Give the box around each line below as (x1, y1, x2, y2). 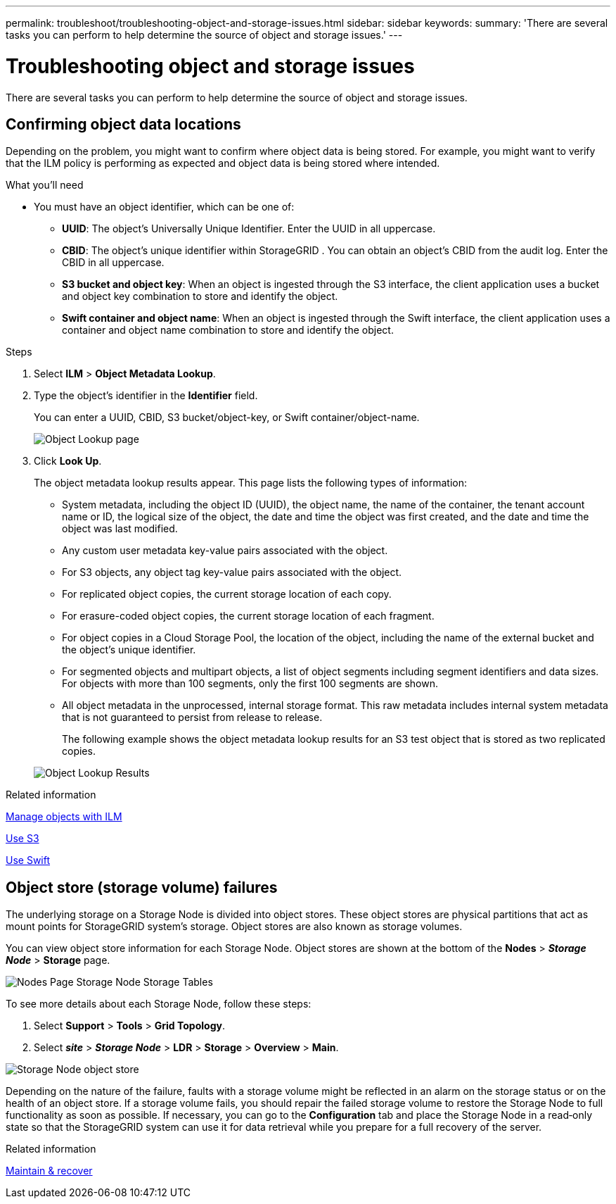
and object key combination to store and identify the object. (62, 290, 338, 303)
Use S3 (6, 832, 39, 845)
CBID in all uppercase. (62, 256, 165, 269)
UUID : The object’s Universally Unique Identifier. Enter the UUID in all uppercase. (62, 222, 436, 235)
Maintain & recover (6, 1165, 93, 1177)
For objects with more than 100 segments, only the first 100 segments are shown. (62, 677, 439, 690)
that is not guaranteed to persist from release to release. (62, 711, 323, 724)
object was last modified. (62, 522, 178, 535)
